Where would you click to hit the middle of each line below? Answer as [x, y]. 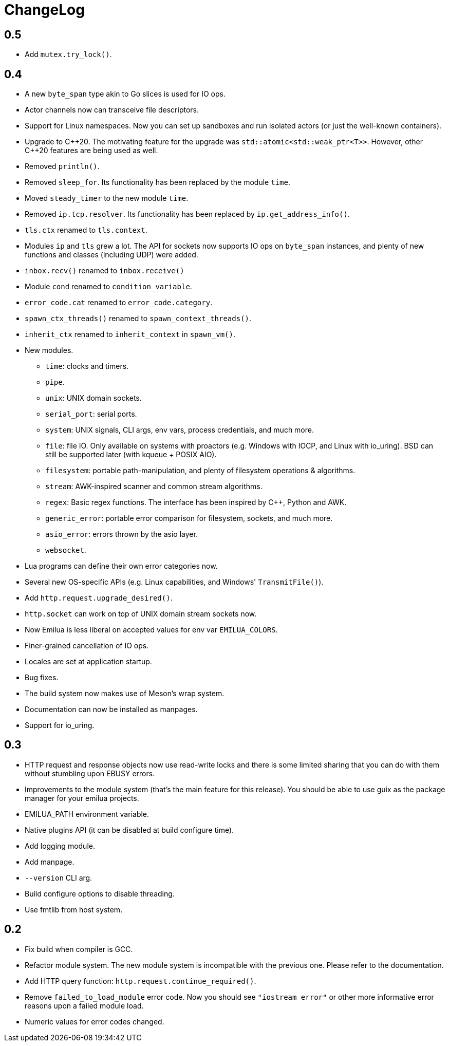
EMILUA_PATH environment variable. [87, 814]
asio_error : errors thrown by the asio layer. [121, 534]
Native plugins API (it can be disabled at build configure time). [129, 830]
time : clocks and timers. [87, 366]
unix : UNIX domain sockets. [93, 398]
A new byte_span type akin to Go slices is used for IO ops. [125, 94]
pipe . [55, 382]
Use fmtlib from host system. [74, 909]
